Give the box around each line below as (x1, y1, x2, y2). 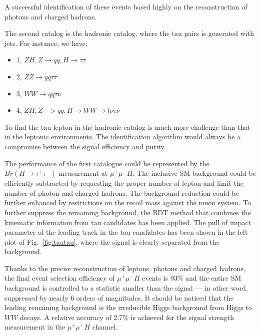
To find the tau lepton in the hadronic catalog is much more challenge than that (4, 121, 250, 132)
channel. (92, 322, 117, 332)
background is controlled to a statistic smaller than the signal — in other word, (4, 283, 248, 293)
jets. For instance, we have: (4, 37, 87, 48)
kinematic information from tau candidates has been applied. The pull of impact (4, 217, 251, 227)
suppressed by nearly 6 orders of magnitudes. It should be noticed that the (4, 292, 233, 303)
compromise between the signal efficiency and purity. (4, 141, 166, 151)
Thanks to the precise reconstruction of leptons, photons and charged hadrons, (4, 263, 245, 273)
